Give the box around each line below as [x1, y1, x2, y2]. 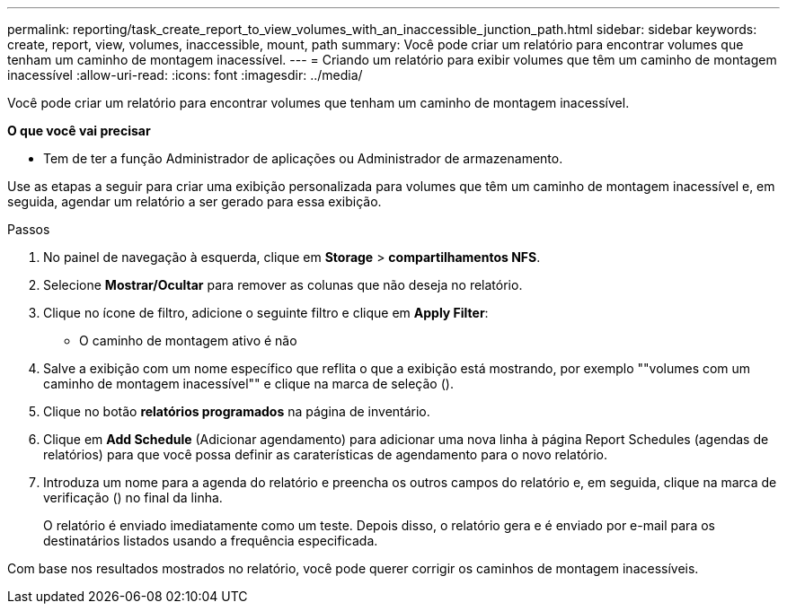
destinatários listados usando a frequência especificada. [43, 533, 378, 548]
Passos [7, 222, 50, 237]
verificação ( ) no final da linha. [43, 490, 223, 505]
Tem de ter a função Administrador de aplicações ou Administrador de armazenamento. [43, 151, 563, 166]
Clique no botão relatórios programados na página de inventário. [43, 404, 430, 419]
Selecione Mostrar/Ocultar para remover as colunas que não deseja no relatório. [43, 277, 523, 292]
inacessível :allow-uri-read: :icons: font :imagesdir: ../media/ [7, 67, 363, 83]
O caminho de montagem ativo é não [79, 333, 297, 348]
